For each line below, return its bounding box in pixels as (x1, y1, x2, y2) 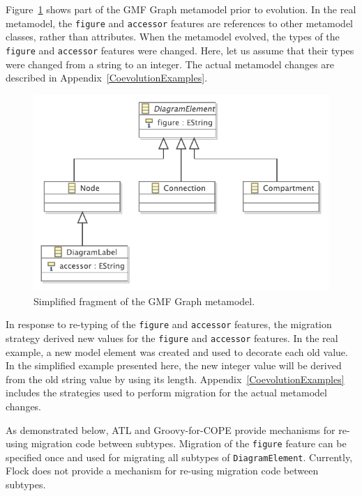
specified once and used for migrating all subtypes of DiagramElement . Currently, (6, 449, 353, 464)
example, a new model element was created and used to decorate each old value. (6, 344, 348, 359)
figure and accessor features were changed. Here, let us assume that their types (6, 42, 354, 57)
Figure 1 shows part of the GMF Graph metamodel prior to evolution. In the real (6, 2, 356, 16)
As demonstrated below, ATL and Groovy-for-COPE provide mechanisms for (6, 422, 335, 437)
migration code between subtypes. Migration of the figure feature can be (31, 436, 347, 451)
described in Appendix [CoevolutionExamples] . (6, 70, 208, 85)
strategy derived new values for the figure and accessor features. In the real (6, 330, 338, 345)
